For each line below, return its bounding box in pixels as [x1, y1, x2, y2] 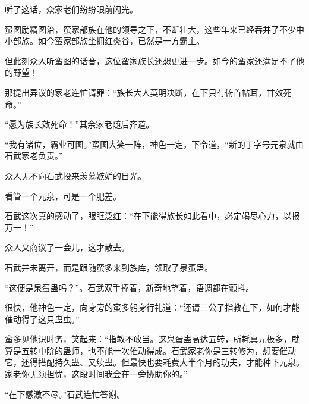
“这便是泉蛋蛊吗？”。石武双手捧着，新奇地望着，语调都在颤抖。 [5, 281, 254, 293]
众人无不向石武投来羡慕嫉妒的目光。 [5, 169, 146, 181]
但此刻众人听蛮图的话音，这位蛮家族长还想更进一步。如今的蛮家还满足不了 [5, 54, 296, 67]
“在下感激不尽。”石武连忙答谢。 [5, 387, 125, 400]
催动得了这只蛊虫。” [5, 312, 80, 325]
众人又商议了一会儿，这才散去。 [5, 241, 130, 253]
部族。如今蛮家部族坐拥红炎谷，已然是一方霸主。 [12, 35, 204, 47]
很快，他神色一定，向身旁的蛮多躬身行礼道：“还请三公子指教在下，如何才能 [5, 301, 300, 314]
